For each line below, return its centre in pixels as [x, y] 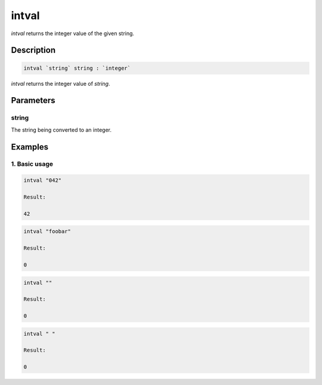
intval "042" [43, 181]
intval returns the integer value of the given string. [72, 33]
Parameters [33, 100]
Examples [30, 147]
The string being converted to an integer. [61, 130]
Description [33, 50]
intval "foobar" [47, 232]
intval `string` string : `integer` [77, 68]
